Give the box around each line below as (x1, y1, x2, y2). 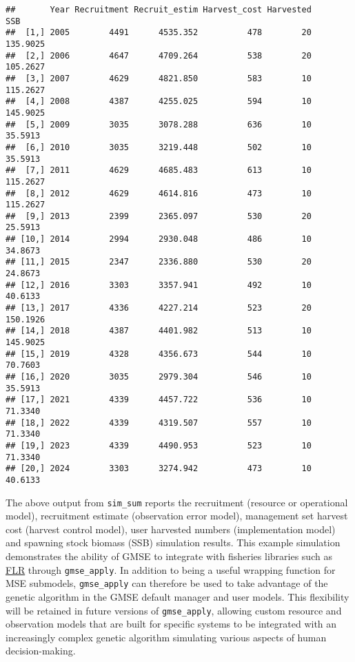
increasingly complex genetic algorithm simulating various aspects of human (6, 630, 327, 644)
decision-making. (6, 643, 76, 658)
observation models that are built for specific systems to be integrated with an (6, 617, 337, 631)
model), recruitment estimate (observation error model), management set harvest (6, 508, 348, 523)
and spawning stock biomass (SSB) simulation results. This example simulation (6, 535, 341, 550)
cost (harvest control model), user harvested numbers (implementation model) (6, 521, 336, 536)
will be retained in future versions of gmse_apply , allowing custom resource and (6, 603, 342, 617)
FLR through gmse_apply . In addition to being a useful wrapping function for (6, 562, 336, 577)
